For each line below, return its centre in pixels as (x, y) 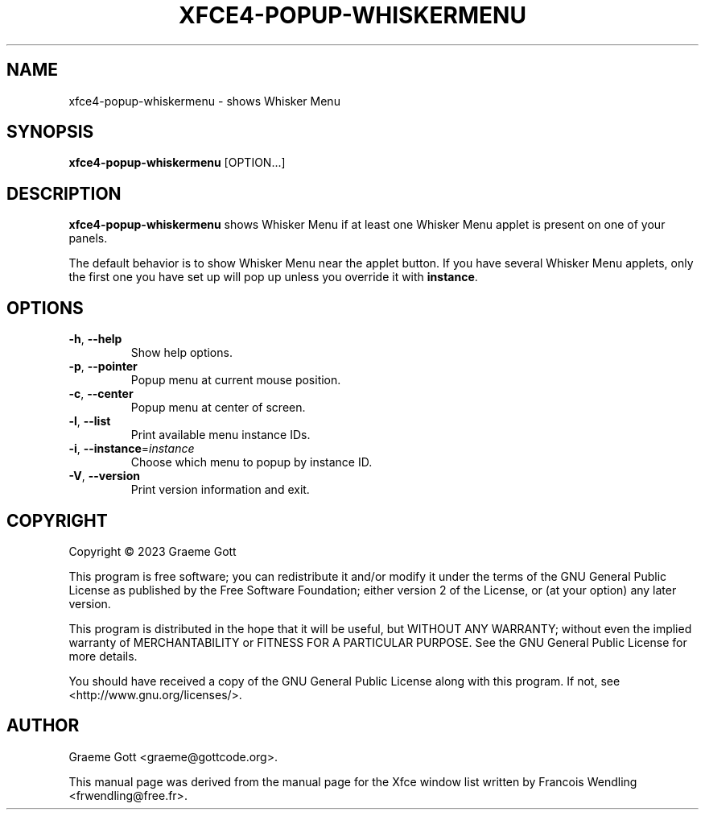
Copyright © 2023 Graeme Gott (153, 551)
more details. (103, 656)
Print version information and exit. (220, 490)
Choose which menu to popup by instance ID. (251, 462)
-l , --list (90, 421)
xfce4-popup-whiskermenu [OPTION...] (177, 163)
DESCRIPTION (64, 193)
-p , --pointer (103, 367)
